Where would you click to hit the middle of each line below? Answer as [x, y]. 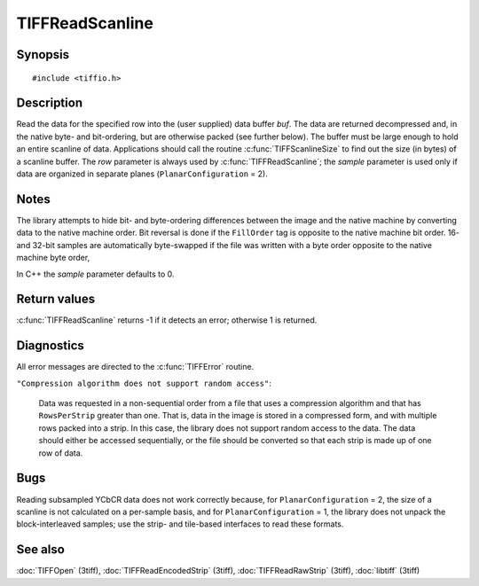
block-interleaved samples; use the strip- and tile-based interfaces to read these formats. [180, 524]
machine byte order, [53, 258]
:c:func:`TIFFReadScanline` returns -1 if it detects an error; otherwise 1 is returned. [167, 320]
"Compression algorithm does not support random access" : [144, 383]
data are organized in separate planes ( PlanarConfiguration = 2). [142, 174]
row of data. [61, 453]
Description [50, 103]
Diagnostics [50, 346]
